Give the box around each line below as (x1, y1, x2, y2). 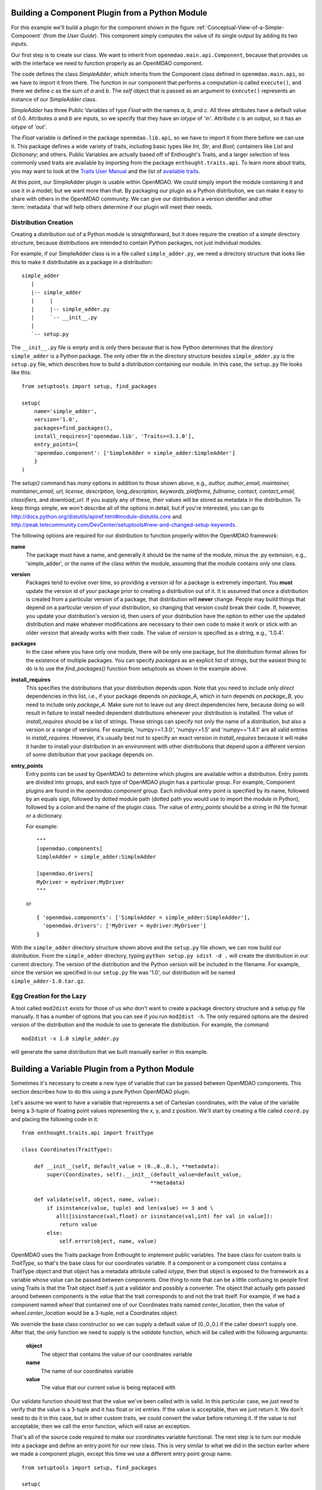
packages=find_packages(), (33, 424, 113, 432)
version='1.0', (33, 416, 79, 423)
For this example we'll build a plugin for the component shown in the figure (11, 24, 195, 31)
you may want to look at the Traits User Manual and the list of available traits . (11, 167, 200, 175)
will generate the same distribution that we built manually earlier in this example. (11, 1048, 208, 1056)
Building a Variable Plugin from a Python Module (11, 1064, 194, 1074)
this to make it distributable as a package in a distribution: (11, 258, 153, 265)
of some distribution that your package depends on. (26, 751, 154, 758)
